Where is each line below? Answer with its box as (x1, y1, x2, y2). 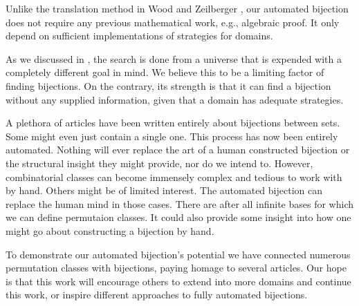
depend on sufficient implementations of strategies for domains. (6, 28, 273, 43)
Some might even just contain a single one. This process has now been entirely (6, 128, 338, 143)
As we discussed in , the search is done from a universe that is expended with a (6, 51, 342, 66)
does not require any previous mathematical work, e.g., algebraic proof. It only (6, 15, 340, 29)
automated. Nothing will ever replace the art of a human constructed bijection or (6, 142, 350, 157)
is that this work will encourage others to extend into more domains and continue (6, 274, 351, 288)
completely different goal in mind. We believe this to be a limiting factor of (6, 65, 324, 79)
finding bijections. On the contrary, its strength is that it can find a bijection (6, 78, 331, 93)
